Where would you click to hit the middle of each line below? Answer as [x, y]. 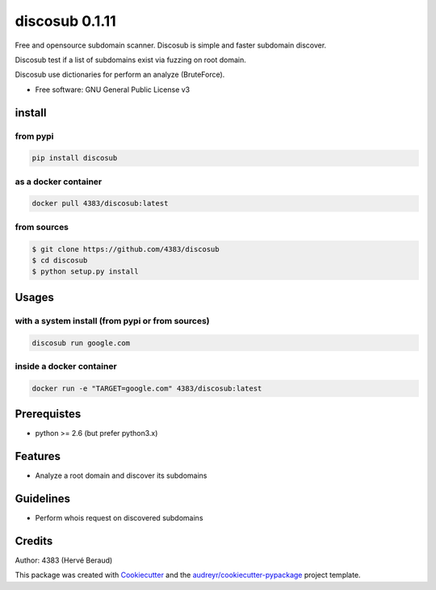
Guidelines [42, 498]
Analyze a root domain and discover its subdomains [121, 475]
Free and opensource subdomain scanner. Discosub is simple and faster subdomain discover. [171, 45]
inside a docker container [66, 366]
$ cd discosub [60, 260]
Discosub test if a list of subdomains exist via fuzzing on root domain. [130, 60]
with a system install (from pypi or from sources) [112, 320]
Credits [34, 541]
